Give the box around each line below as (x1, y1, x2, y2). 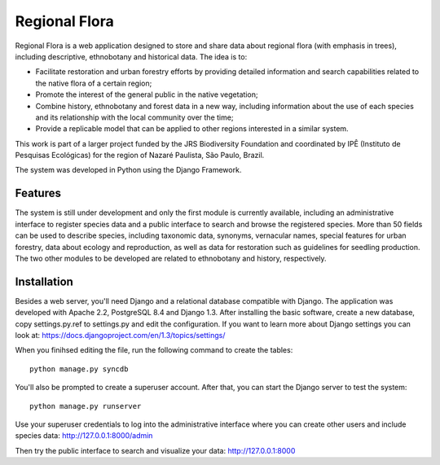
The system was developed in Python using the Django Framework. (15, 165, 242, 175)
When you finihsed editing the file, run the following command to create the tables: (15, 345, 293, 355)
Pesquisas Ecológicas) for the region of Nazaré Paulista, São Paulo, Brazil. (15, 151, 265, 160)
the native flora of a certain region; (35, 78, 152, 88)
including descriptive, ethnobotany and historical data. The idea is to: (15, 51, 248, 61)
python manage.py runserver (29, 401, 142, 410)
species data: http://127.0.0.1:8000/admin (15, 431, 153, 441)
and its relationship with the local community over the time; (35, 112, 234, 122)
